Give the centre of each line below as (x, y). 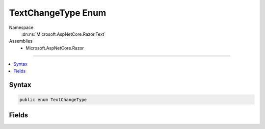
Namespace (21, 27)
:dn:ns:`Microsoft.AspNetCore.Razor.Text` (63, 34)
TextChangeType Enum (58, 13)
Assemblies (21, 41)
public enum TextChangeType (53, 100)
